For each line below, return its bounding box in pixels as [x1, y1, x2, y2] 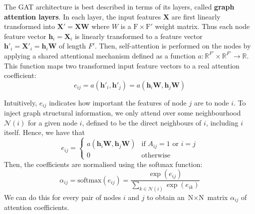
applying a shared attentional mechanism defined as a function [4, 50, 196, 60]
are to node [194, 97, 229, 107]
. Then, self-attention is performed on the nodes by [95, 40, 251, 51]
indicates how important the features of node [49, 97, 187, 107]
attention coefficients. [4, 202, 69, 212]
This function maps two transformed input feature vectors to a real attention [4, 60, 240, 70]
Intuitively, [4, 97, 37, 107]
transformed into [4, 21, 55, 31]
